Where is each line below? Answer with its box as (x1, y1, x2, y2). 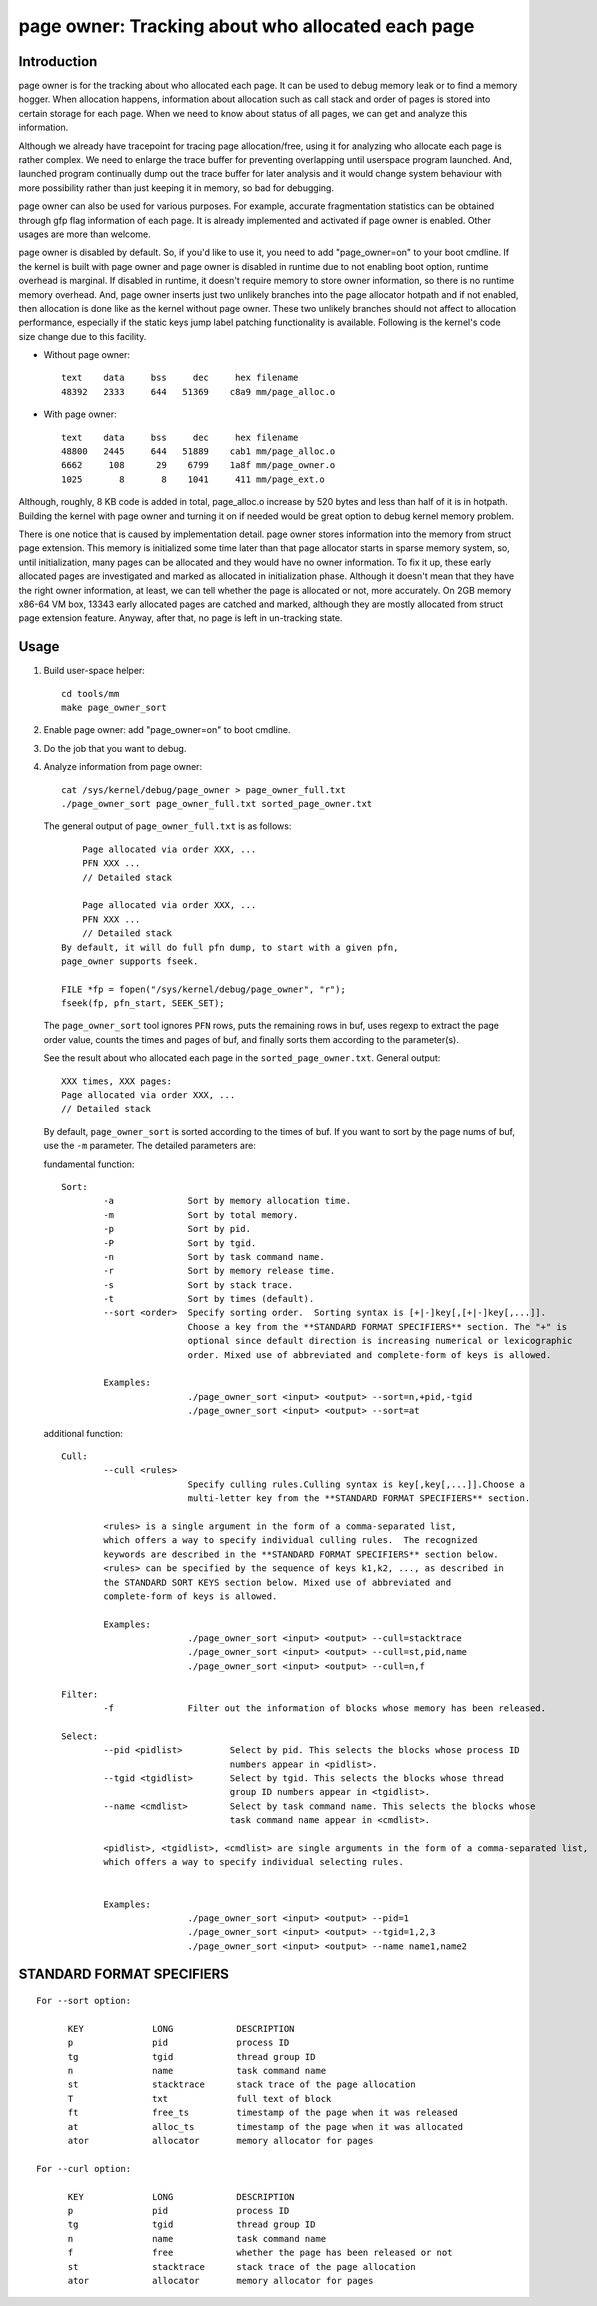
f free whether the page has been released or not (67, 2247, 453, 2259)
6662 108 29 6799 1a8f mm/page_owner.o (61, 460, 336, 471)
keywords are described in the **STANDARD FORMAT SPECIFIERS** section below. (103, 1548, 499, 1560)
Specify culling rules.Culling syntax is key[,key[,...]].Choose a (187, 1478, 525, 1490)
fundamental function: (43, 1158, 135, 1170)
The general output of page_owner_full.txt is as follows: (43, 820, 292, 832)
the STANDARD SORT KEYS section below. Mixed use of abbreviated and (103, 1576, 452, 1588)
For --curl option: (36, 2163, 132, 2174)
